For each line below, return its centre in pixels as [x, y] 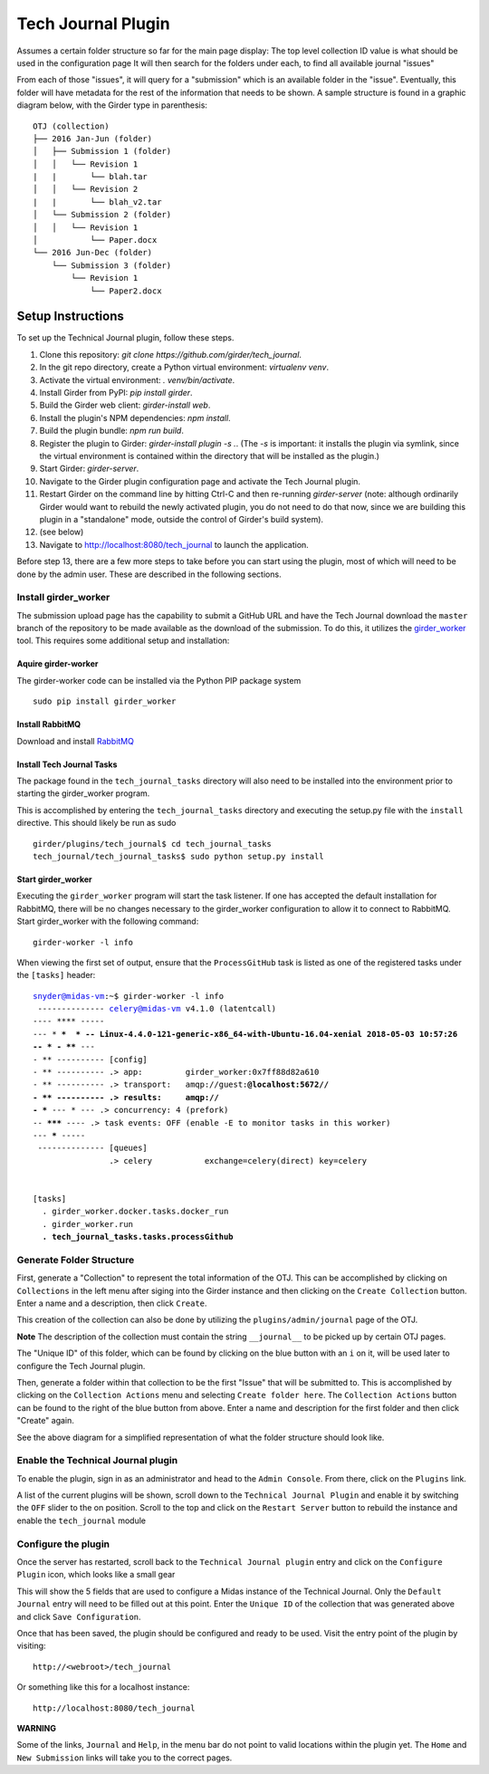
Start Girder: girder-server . [89, 469]
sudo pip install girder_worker [105, 701]
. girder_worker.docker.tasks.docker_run [135, 1212]
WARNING [36, 1728]
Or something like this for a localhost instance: [103, 1687]
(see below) [62, 532]
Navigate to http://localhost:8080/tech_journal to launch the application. [174, 544]
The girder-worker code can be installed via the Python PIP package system [159, 680]
